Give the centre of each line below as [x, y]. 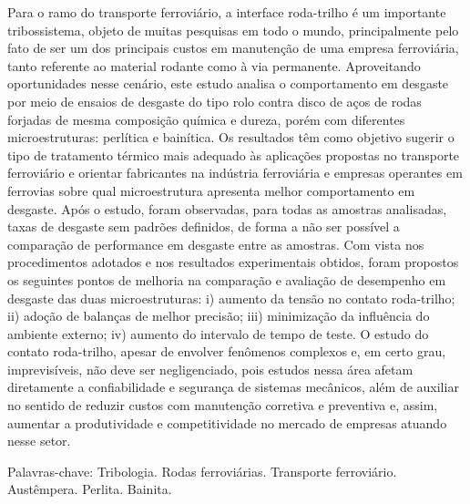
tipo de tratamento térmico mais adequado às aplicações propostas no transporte [234, 154]
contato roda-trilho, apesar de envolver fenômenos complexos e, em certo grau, [227, 351]
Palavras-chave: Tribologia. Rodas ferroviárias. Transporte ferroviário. [202, 471]
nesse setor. [39, 441]
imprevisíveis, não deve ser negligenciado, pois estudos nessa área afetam [210, 369]
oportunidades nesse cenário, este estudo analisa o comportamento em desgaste [228, 83]
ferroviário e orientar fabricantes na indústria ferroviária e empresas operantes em [235, 173]
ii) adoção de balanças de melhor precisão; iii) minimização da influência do [219, 316]
